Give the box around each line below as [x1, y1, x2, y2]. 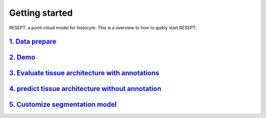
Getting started [9, 7, 73, 18]
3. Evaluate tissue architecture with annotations [9, 69, 160, 78]
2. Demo [9, 53, 35, 62]
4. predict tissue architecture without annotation [9, 84, 162, 93]
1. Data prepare [9, 38, 57, 46]
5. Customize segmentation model [9, 100, 117, 109]
